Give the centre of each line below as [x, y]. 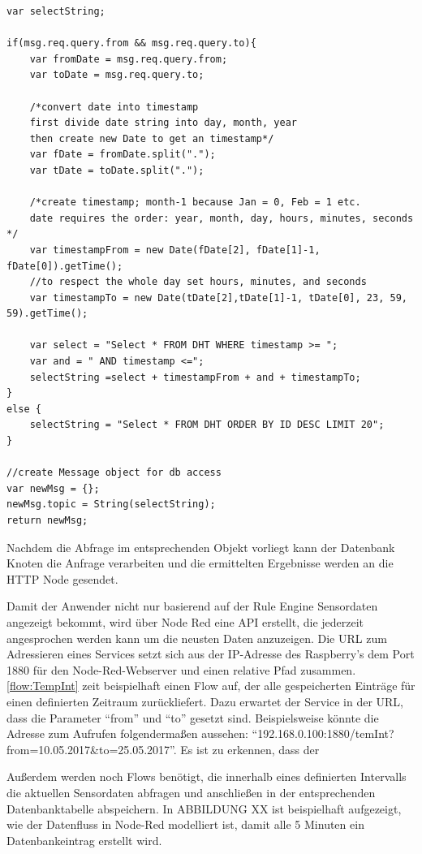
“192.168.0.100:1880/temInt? [323, 733]
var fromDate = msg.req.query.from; [129, 59]
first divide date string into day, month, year [163, 123]
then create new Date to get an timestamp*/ [152, 138]
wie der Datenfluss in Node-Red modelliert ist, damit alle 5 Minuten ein [185, 824]
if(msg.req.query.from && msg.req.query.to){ [131, 43]
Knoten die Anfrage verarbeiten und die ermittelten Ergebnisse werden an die [200, 563]
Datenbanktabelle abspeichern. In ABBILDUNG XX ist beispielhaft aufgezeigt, [204, 808]
